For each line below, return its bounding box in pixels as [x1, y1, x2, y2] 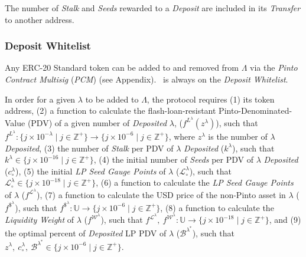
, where [168, 130, 195, 142]
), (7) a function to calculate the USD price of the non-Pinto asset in [37, 188, 286, 200]
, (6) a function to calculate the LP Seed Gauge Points [96, 176, 294, 189]
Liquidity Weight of [5, 213, 74, 226]
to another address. [5, 13, 74, 25]
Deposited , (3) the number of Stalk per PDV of [5, 141, 174, 154]
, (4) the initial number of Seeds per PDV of [93, 153, 254, 166]
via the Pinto [250, 61, 298, 74]
